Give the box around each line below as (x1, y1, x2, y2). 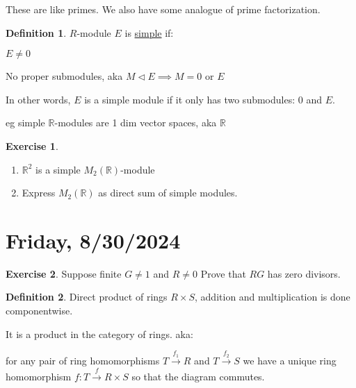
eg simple (6, 115, 45, 130)
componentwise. (6, 303, 73, 318)
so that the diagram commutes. (131, 369, 265, 383)
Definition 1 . (6, 25, 67, 40)
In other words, (6, 92, 71, 106)
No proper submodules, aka (6, 69, 123, 83)
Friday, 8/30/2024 (6, 226, 181, 254)
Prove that (200, 266, 246, 280)
